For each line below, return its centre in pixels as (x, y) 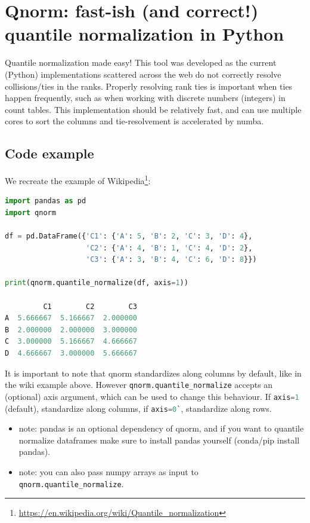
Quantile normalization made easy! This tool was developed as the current (141, 62)
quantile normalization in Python (145, 34)
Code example (49, 153)
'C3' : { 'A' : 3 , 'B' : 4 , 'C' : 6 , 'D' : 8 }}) (171, 260)
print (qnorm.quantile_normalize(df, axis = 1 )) (97, 283)
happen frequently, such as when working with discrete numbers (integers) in (145, 98)
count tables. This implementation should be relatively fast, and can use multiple (153, 109)
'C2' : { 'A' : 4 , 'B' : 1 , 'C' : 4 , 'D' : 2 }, (169, 248)
